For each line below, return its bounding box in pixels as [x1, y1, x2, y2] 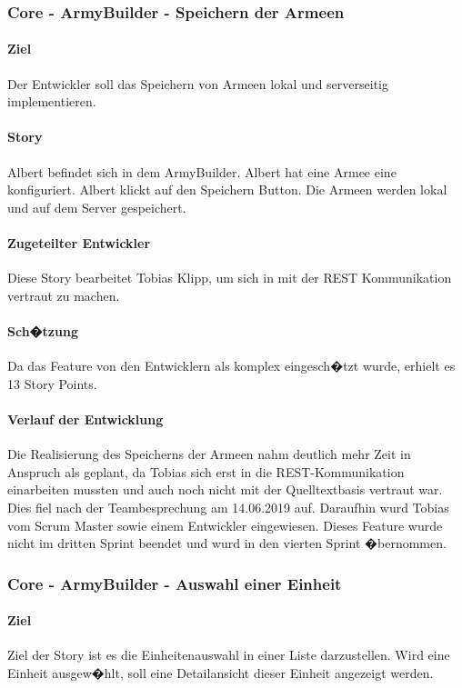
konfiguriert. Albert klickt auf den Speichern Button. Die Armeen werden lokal [7, 180, 447, 199]
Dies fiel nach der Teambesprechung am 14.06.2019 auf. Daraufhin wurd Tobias [7, 497, 449, 516]
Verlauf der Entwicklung [7, 409, 164, 428]
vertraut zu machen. [7, 285, 120, 304]
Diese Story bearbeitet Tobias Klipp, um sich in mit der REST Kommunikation [7, 268, 452, 287]
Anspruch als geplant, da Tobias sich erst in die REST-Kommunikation [7, 462, 405, 481]
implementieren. [7, 92, 96, 111]
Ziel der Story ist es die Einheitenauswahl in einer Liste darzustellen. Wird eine [7, 645, 450, 664]
